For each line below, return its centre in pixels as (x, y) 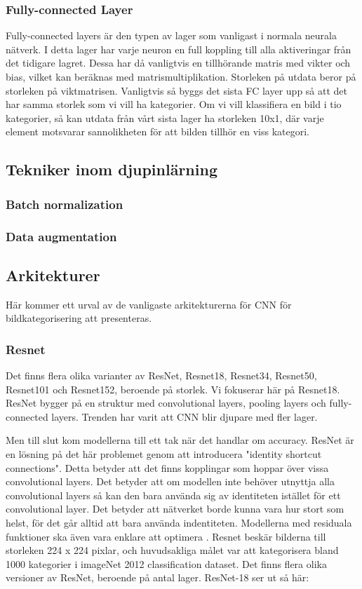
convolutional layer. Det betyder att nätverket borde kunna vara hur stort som (175, 509)
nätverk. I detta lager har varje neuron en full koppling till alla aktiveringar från (179, 49)
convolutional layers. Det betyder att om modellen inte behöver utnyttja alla (170, 481)
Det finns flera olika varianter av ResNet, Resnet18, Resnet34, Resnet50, (161, 375)
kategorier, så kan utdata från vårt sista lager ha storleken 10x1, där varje (165, 117)
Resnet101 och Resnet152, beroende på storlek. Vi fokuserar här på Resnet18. (173, 389)
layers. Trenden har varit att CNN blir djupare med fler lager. (185, 416)
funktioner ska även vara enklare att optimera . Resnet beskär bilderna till (166, 536)
